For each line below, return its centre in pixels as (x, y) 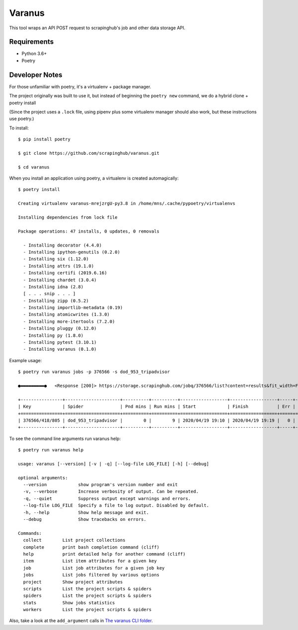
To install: (19, 128)
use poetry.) (22, 119)
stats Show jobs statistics (69, 602)
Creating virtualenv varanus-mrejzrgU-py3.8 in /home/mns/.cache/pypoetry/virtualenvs (127, 204)
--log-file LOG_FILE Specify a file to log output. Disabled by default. (116, 505)
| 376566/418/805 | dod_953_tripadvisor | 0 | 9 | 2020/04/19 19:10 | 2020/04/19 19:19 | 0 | (157, 420)
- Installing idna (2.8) (53, 287)
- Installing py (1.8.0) (53, 335)
